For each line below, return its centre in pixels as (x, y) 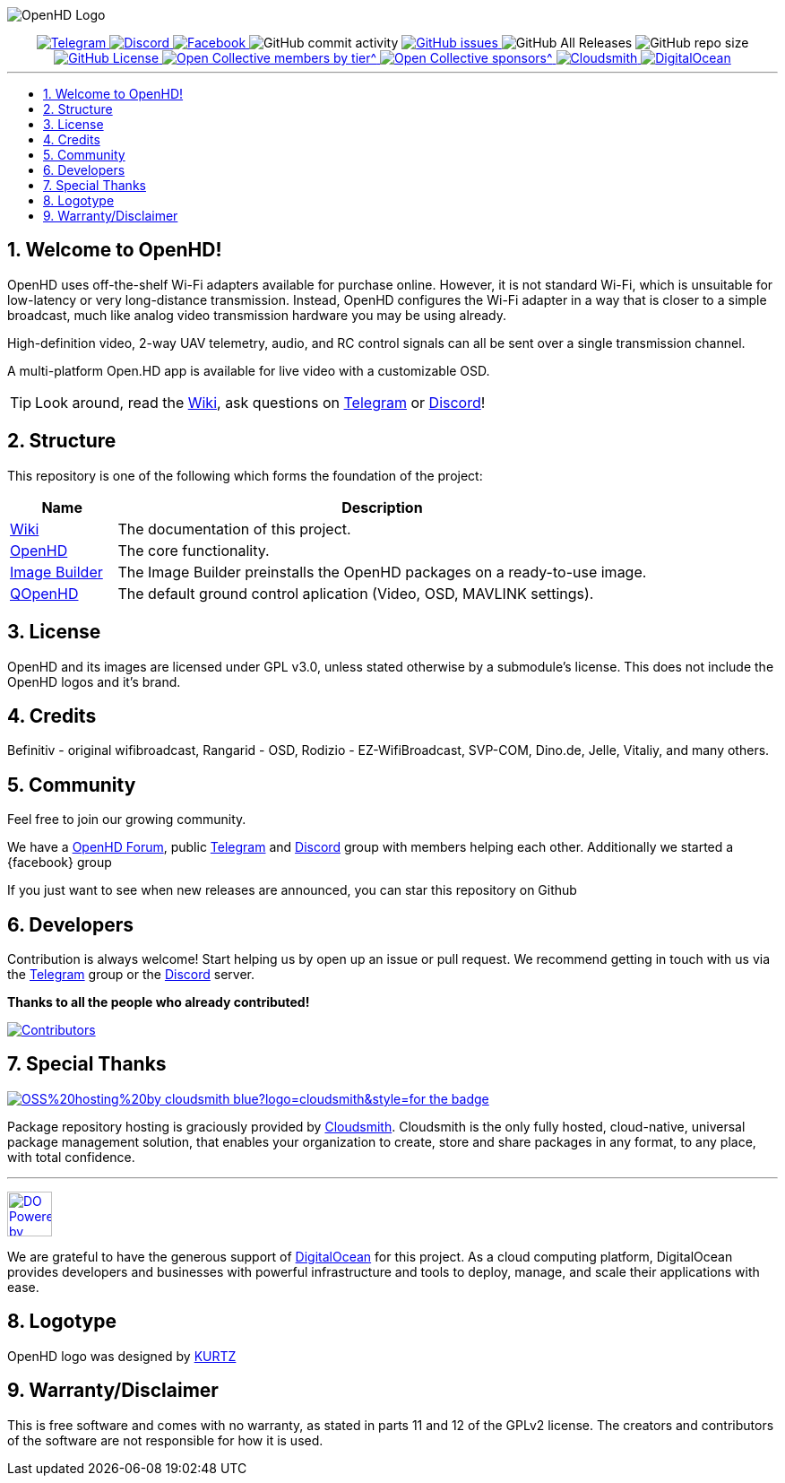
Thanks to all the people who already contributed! (159, 1002)
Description (382, 507)
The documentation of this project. (234, 529)
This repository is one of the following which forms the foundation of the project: (245, 475)
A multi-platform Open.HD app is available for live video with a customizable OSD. (249, 370)
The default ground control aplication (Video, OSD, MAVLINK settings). (356, 593)
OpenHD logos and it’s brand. (94, 681)
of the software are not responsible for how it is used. (165, 1440)
